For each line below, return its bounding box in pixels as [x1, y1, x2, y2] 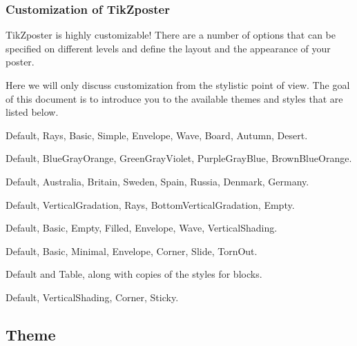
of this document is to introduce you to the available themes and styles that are [6, 91, 343, 105]
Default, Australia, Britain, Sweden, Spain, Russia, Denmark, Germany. [6, 174, 309, 188]
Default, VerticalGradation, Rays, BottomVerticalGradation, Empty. [6, 197, 295, 212]
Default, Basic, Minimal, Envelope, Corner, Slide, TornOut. [6, 243, 258, 258]
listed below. [6, 105, 59, 119]
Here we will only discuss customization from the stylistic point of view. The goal [6, 78, 350, 92]
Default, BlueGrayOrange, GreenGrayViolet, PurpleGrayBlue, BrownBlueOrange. [6, 151, 352, 165]
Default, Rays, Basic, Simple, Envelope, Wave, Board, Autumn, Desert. [6, 128, 308, 142]
